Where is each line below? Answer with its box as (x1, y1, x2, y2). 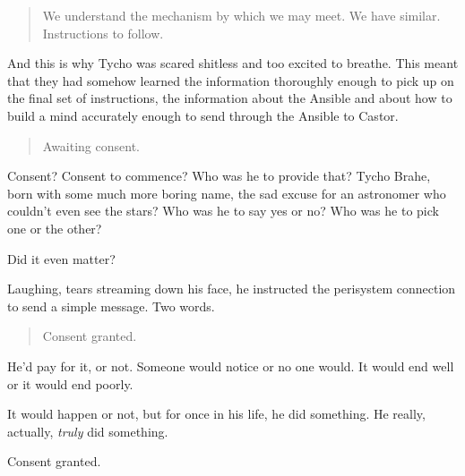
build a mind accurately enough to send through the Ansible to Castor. (7, 106, 399, 124)
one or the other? (7, 218, 102, 237)
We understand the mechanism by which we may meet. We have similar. (42, 6, 441, 24)
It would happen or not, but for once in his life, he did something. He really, (7, 404, 426, 423)
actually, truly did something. (7, 421, 168, 440)
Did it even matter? (7, 249, 116, 268)
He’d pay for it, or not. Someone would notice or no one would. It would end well (7, 356, 454, 375)
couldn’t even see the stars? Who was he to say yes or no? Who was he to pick (7, 201, 439, 220)
